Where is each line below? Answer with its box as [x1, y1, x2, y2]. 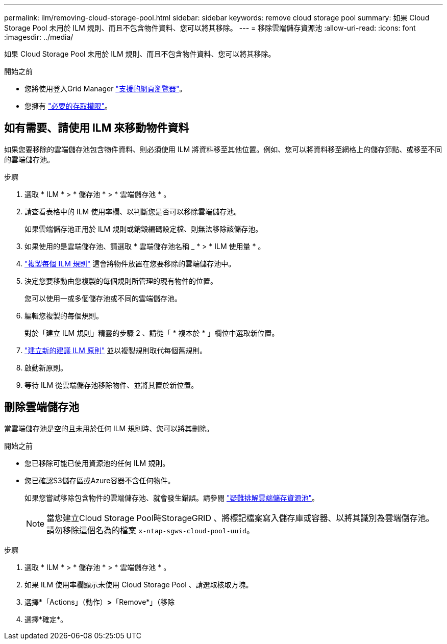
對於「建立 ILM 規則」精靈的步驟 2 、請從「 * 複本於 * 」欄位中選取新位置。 [24, 328, 279, 337]
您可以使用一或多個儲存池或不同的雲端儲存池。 [24, 293, 182, 303]
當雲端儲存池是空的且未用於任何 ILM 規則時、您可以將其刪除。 [4, 424, 214, 433]
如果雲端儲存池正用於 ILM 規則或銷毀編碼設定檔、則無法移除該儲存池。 [24, 224, 263, 233]
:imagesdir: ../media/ [4, 33, 73, 41]
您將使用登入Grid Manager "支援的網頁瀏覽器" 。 [24, 84, 187, 93]
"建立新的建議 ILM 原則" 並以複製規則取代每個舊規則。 [24, 345, 207, 355]
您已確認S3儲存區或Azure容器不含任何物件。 [24, 476, 175, 485]
